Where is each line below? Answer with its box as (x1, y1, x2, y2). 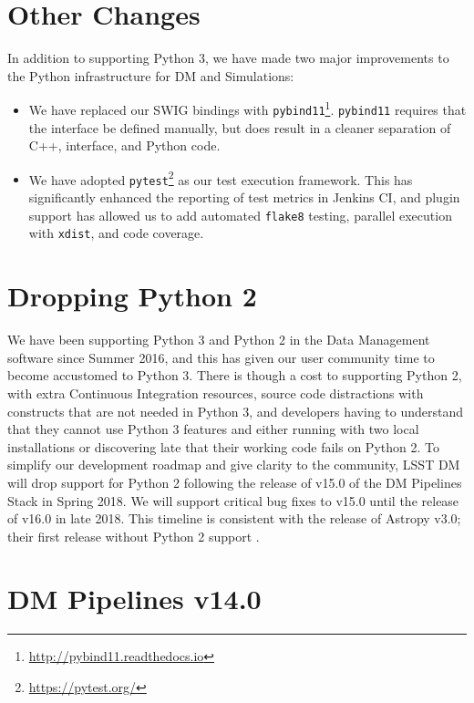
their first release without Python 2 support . (7, 526, 260, 545)
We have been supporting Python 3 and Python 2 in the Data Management (7, 330, 430, 349)
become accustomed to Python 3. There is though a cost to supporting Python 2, (7, 366, 462, 385)
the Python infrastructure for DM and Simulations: (7, 66, 294, 85)
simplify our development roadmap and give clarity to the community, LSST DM (7, 455, 460, 474)
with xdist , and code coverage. (28, 223, 204, 243)
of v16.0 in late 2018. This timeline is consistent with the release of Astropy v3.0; (7, 509, 461, 528)
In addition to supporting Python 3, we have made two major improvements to (7, 48, 449, 67)
